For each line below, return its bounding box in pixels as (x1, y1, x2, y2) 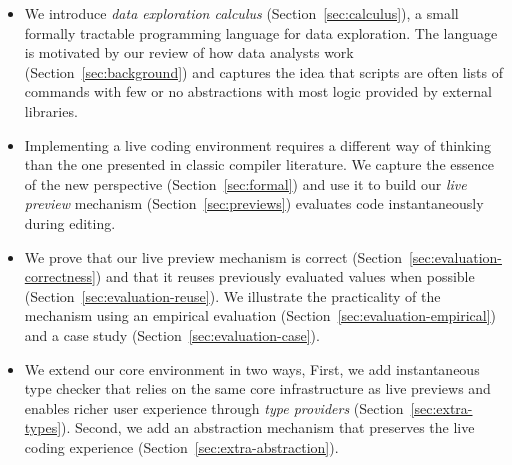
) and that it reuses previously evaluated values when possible (95, 266, 475, 287)
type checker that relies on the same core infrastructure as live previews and (24, 378, 491, 399)
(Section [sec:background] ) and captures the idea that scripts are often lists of (24, 61, 503, 82)
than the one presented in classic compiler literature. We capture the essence (24, 154, 494, 175)
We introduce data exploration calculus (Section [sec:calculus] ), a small (24, 3, 459, 23)
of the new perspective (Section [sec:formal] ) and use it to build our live (24, 173, 467, 194)
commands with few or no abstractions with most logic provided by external (24, 81, 492, 102)
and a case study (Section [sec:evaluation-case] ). (24, 324, 320, 345)
